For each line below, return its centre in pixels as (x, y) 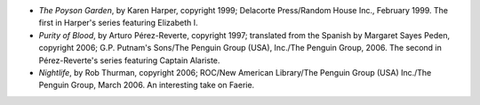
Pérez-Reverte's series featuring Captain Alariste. (129, 60)
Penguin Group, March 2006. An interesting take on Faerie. (147, 85)
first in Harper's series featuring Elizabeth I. (118, 23)
